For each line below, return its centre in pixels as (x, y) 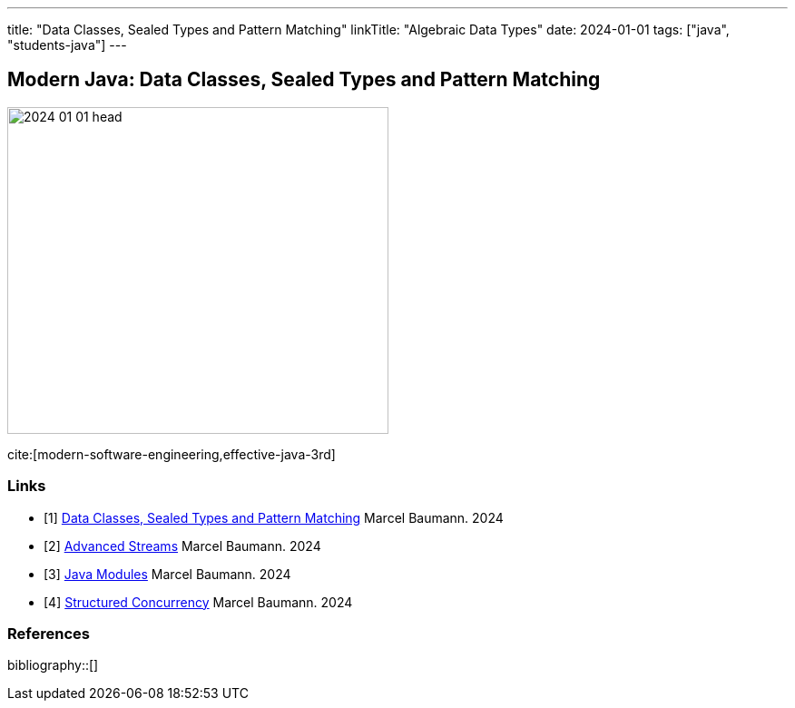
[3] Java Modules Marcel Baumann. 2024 (167, 574)
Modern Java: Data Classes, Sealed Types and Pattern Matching (304, 80)
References (49, 633)
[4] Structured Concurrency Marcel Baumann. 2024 (198, 602)
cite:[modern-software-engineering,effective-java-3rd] (172, 454)
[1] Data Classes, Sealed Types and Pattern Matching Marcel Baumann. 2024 (274, 517)
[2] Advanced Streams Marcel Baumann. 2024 (182, 546)
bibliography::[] (53, 665)
